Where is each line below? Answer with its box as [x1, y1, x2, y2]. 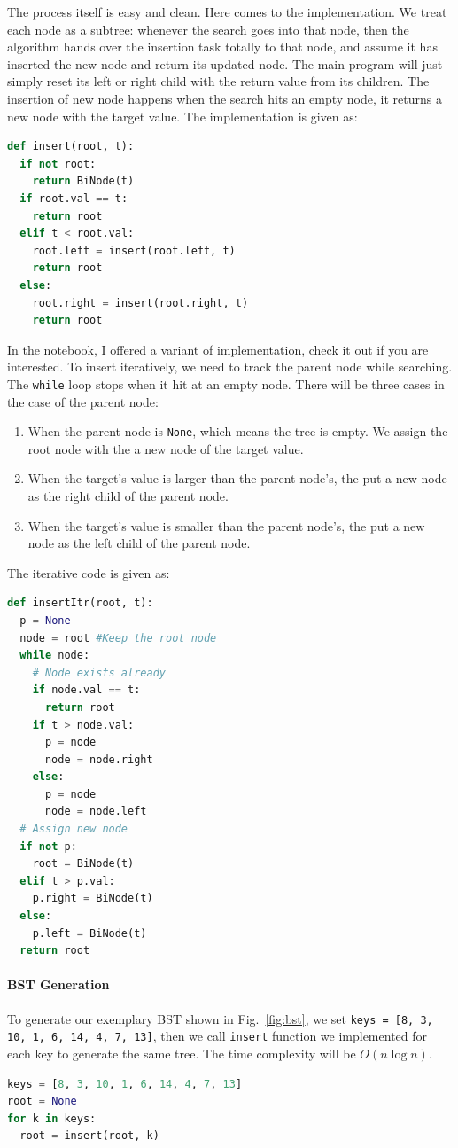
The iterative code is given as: [7, 563, 170, 582]
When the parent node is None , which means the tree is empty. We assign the [27, 422, 448, 441]
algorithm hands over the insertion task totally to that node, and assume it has [7, 37, 438, 56]
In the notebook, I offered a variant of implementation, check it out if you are [7, 340, 429, 358]
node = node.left [44, 805, 147, 818]
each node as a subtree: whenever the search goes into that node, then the [7, 20, 409, 38]
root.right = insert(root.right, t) [32, 296, 249, 309]
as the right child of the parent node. [27, 486, 229, 504]
